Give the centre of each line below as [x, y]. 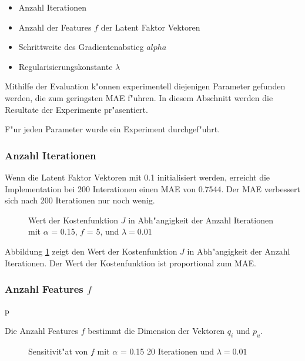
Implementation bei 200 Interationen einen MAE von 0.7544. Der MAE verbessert [152, 188]
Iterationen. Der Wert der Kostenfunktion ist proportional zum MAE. [130, 263]
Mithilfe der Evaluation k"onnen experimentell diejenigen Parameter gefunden [145, 86]
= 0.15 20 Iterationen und [167, 351]
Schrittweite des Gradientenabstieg [81, 47]
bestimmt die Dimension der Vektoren [156, 330]
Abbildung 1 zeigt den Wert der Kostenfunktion [91, 251]
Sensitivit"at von [58, 351]
